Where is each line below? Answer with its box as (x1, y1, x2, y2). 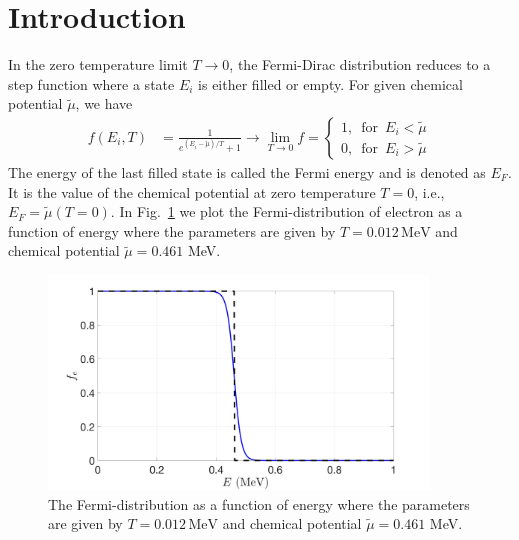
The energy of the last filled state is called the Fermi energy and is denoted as (8, 161, 486, 182)
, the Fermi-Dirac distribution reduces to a (229, 54, 491, 75)
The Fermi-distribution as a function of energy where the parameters (48, 493, 470, 514)
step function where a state (8, 73, 175, 94)
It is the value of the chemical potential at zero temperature (8, 181, 376, 202)
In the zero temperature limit (8, 54, 188, 75)
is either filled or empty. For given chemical (198, 73, 463, 94)
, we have (75, 93, 133, 114)
